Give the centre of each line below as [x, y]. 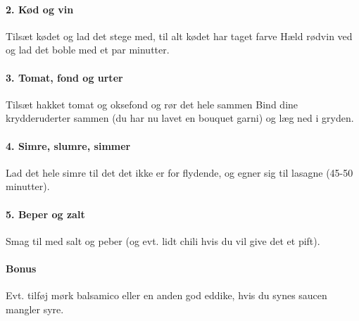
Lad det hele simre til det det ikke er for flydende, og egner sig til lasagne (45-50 [179, 172]
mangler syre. [35, 309]
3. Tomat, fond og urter [64, 77]
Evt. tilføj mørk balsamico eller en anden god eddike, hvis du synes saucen [166, 295]
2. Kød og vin [40, 9]
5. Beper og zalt [45, 214]
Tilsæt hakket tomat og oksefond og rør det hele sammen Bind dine [152, 104]
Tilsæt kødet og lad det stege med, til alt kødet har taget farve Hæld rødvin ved [179, 36]
